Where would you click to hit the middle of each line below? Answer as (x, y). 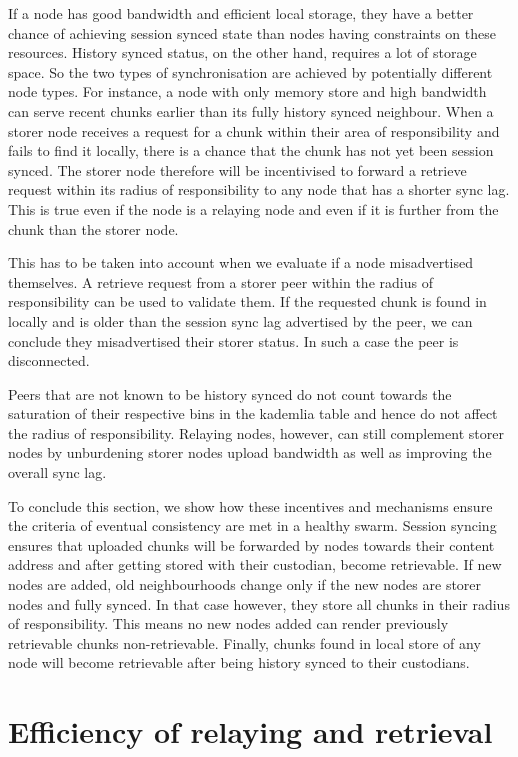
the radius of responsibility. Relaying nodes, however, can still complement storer (256, 432)
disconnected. (49, 360)
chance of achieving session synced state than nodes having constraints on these (252, 32)
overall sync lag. (57, 472)
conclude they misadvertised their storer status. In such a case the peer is (233, 340)
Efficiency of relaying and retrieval (250, 731)
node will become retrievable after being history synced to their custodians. (239, 662)
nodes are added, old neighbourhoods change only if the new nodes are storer (245, 584)
